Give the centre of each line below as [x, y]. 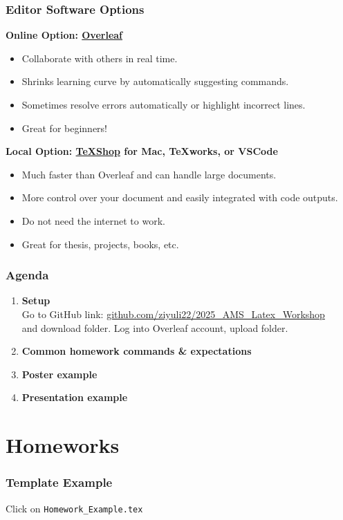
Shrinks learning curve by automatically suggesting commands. [155, 81]
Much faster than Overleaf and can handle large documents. [149, 174]
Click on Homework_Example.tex [74, 508]
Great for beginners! [64, 128]
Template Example [59, 482]
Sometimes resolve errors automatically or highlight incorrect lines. [164, 104]
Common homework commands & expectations [137, 351]
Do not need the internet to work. [93, 220]
